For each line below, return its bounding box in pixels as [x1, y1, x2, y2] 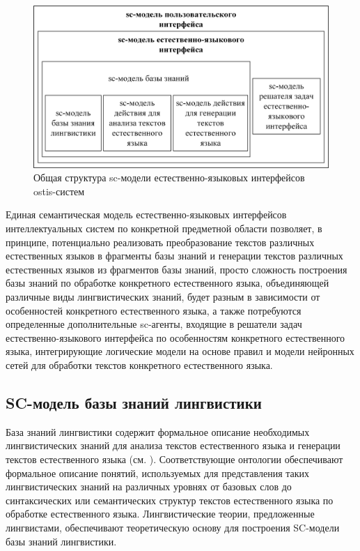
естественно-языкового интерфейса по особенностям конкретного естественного [6, 330, 345, 345]
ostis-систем [33, 183, 85, 198]
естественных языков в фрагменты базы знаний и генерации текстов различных [6, 248, 343, 263]
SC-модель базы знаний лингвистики [6, 392, 262, 413]
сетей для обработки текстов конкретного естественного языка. [6, 358, 273, 372]
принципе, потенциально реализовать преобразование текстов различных [6, 234, 315, 249]
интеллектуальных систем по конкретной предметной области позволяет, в [6, 221, 322, 236]
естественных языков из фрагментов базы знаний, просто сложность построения [6, 262, 347, 276]
